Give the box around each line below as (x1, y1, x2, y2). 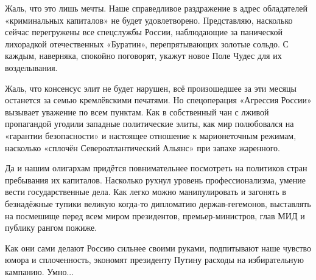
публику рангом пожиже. (5, 221, 97, 234)
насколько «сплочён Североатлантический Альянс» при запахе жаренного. (5, 141, 281, 154)
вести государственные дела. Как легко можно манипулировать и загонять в (5, 185, 286, 198)
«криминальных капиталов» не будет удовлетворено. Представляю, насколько (5, 13, 293, 26)
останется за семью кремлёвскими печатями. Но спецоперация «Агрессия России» (5, 94, 312, 106)
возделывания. (5, 61, 58, 73)
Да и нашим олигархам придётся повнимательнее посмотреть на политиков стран (5, 162, 307, 174)
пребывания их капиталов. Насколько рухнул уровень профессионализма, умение (5, 173, 306, 186)
